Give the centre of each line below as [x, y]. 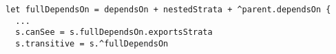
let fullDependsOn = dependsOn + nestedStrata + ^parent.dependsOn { [168, 10]
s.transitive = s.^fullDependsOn [92, 43]
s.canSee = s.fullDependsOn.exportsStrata [114, 32]
